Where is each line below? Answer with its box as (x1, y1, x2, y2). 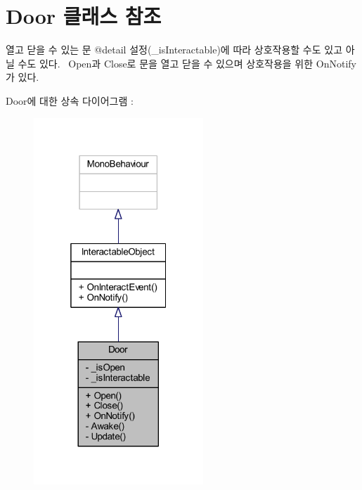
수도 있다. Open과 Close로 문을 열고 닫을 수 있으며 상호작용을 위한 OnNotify (18, 56, 356, 70)
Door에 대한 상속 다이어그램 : (6, 93, 134, 108)
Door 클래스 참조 (6, 1, 162, 30)
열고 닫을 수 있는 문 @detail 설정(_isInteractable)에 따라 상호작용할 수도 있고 (6, 42, 343, 57)
